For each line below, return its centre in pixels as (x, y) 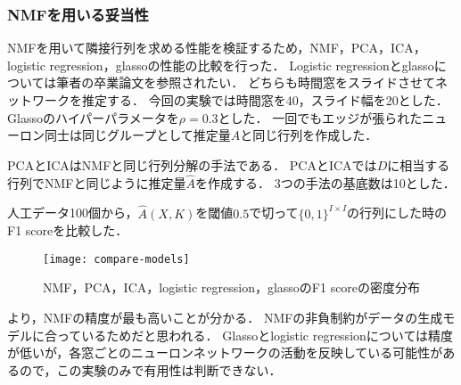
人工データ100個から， (73, 213)
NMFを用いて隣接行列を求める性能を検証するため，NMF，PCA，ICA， (217, 48)
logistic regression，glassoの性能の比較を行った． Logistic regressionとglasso (221, 65)
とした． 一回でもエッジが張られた (320, 117)
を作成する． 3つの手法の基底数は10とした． (325, 182)
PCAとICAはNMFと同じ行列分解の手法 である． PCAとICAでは (192, 165)
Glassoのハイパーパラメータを (93, 117)
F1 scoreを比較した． (68, 230)
